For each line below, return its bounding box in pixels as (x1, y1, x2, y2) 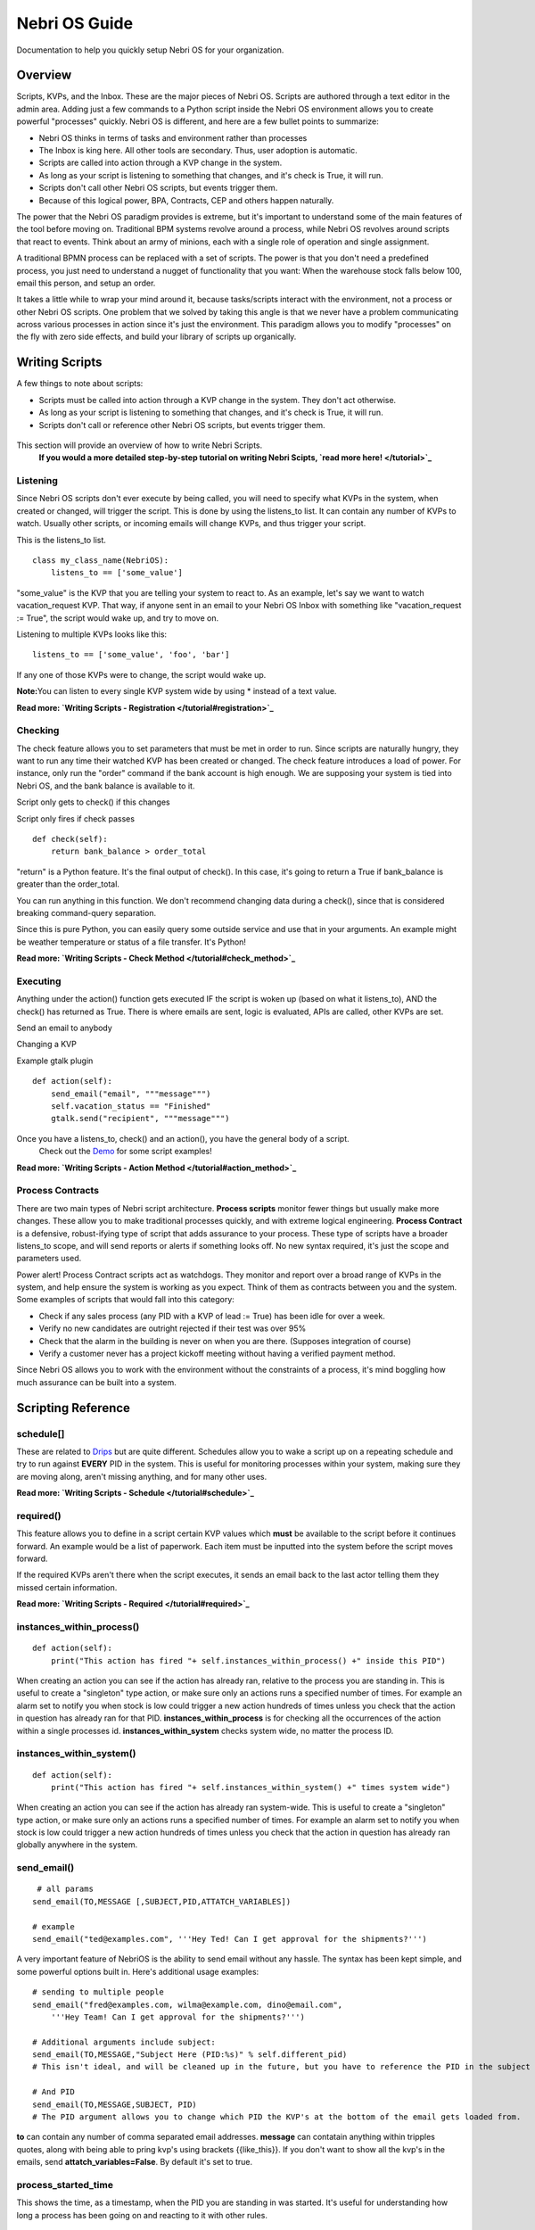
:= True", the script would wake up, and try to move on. (16, 612, 219, 624)
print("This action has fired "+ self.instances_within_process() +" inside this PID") (50, 1656, 446, 1665)
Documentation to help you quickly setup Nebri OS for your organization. (16, 45, 284, 55)
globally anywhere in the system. (16, 1839, 138, 1850)
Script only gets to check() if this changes (16, 797, 170, 807)
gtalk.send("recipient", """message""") (50, 1113, 231, 1124)
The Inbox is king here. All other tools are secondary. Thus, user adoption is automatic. (38, 145, 358, 156)
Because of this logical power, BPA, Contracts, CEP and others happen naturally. (38, 194, 334, 205)
